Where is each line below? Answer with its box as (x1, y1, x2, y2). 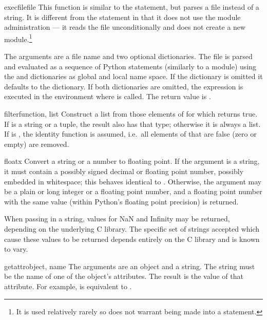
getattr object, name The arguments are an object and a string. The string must (4, 260, 255, 271)
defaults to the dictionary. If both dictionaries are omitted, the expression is (4, 81, 243, 91)
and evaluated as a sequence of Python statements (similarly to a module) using (4, 61, 257, 71)
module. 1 (4, 32, 32, 44)
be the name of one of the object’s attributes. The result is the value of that (4, 271, 243, 281)
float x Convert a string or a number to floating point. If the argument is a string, (4, 156, 260, 166)
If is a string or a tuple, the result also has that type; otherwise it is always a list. (4, 118, 261, 129)
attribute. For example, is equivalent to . (4, 280, 132, 291)
